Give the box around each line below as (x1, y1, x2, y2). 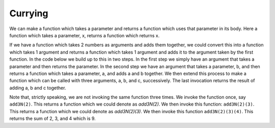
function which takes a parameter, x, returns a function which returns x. (9, 32, 160, 38)
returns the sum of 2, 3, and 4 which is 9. (9, 115, 96, 122)
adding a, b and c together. (9, 85, 66, 91)
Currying (9, 8, 48, 19)
